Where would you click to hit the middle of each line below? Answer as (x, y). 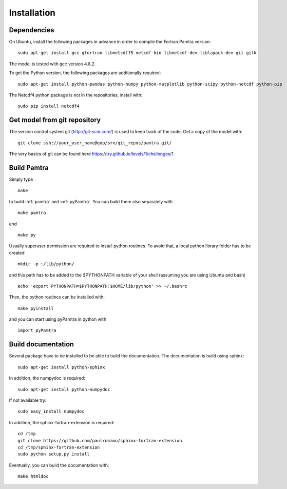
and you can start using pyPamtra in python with (58, 319)
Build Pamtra (29, 167)
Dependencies (32, 30)
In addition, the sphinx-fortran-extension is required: (62, 422)
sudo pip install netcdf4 (49, 106)
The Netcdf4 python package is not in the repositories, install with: (76, 95)
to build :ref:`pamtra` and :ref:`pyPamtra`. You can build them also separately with (91, 201)
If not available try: (28, 400)
